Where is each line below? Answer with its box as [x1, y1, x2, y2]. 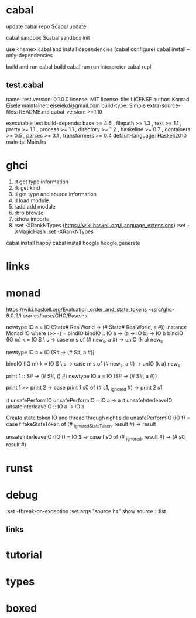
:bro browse [14, 209, 44, 216]
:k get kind [14, 184, 40, 191]
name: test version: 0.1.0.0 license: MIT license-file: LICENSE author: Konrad [6, 95, 190, 103]
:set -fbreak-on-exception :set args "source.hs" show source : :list [6, 507, 166, 514]
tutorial [6, 548, 42, 561]
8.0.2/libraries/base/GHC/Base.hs [6, 312, 88, 319]
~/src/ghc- [148, 306, 174, 313]
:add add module [14, 203, 56, 210]
